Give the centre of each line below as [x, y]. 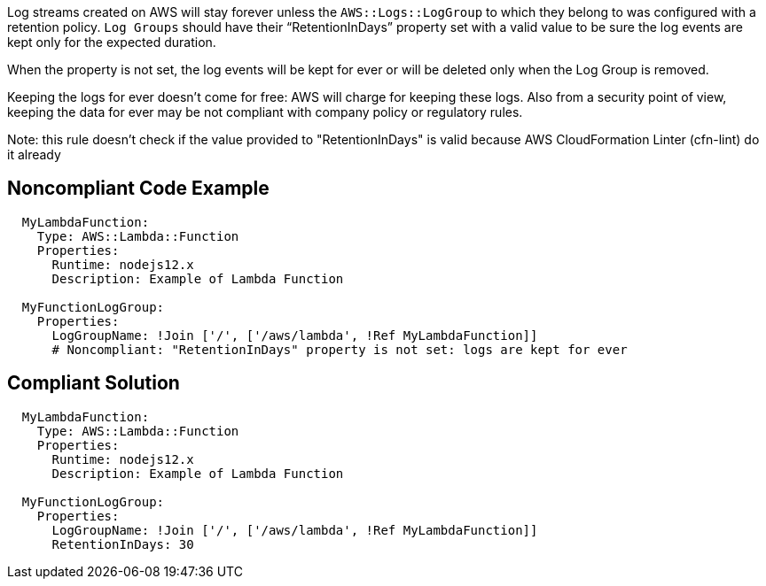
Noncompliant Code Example [138, 189]
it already [34, 154]
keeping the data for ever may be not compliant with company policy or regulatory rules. [265, 112]
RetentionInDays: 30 [123, 544]
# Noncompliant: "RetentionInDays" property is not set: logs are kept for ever [340, 349]
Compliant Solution [94, 383]
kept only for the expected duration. [112, 42]
